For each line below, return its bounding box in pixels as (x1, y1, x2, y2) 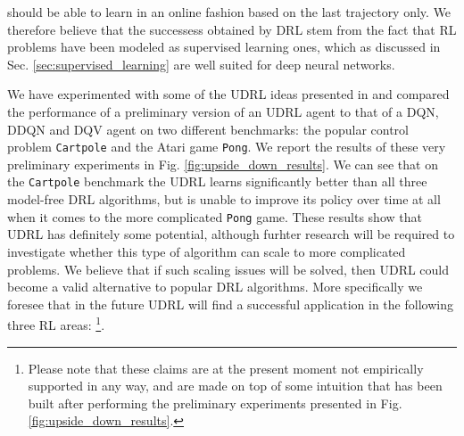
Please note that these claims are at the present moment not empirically (28, 358, 424, 377)
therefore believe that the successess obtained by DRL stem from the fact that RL (7, 20, 457, 38)
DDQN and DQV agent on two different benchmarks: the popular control (7, 119, 410, 138)
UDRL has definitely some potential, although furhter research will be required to (7, 225, 455, 243)
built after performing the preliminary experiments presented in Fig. (28, 393, 402, 412)
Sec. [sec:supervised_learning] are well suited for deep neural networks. (7, 54, 395, 73)
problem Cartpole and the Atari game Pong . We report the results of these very (7, 137, 446, 156)
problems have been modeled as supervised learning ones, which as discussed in (7, 37, 441, 56)
